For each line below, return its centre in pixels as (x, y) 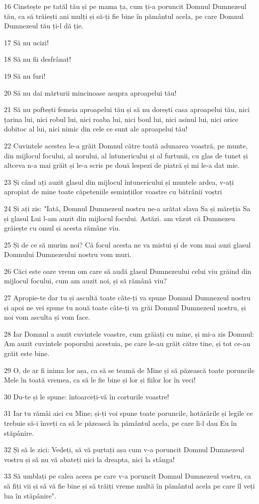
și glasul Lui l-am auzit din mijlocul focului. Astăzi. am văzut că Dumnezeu (120, 218)
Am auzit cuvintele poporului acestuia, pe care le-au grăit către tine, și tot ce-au (127, 343)
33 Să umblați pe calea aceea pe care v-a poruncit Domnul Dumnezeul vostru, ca (128, 476)
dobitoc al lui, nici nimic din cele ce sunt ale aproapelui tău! (96, 129)
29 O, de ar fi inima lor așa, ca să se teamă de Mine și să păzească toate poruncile (129, 370)
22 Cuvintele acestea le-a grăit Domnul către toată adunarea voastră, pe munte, (126, 145)
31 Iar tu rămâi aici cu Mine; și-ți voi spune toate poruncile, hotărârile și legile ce (129, 413)
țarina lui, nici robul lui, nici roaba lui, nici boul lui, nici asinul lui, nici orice (121, 119)
